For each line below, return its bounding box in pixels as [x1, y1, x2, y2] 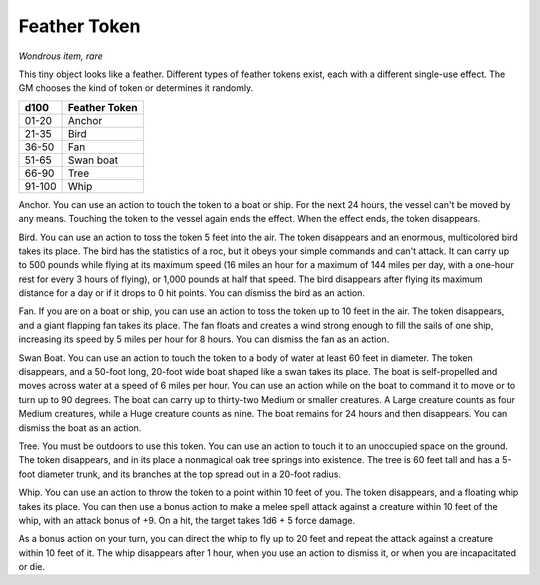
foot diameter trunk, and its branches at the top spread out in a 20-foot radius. [18, 468, 342, 480]
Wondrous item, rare [18, 50, 104, 62]
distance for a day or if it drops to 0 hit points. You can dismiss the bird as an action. [18, 287, 365, 299]
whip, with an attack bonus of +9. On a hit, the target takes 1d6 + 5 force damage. [18, 514, 355, 526]
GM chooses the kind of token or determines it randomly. [18, 82, 254, 94]
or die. [18, 561, 45, 573]
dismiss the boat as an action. [18, 421, 142, 434]
